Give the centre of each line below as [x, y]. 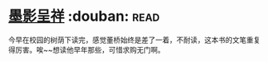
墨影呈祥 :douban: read [84, 16]
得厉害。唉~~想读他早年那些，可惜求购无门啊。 [87, 49]
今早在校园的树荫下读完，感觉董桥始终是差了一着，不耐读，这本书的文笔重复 [134, 40]
